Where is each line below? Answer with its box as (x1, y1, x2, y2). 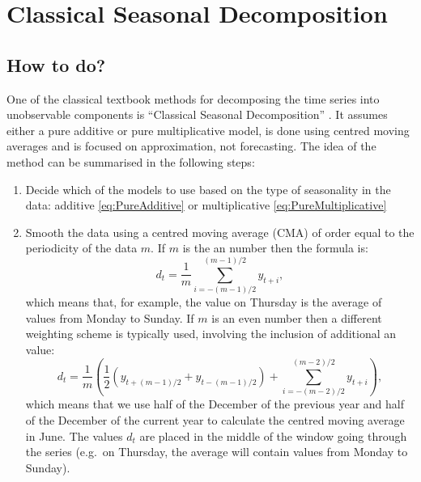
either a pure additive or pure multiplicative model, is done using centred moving (6, 121, 410, 138)
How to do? (6, 52, 106, 77)
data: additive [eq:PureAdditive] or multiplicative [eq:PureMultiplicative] (25, 197, 387, 214)
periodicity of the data (25, 239, 138, 256)
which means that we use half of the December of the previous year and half (25, 395, 404, 412)
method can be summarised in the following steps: (6, 153, 255, 170)
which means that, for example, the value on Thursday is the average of (25, 294, 382, 311)
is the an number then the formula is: (182, 239, 368, 256)
